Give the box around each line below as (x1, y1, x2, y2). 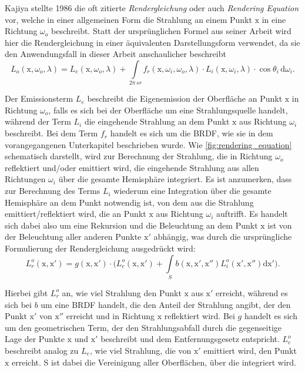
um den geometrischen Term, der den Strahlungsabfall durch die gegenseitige (5, 321, 281, 333)
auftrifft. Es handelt (216, 207, 288, 220)
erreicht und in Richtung (66, 310, 155, 322)
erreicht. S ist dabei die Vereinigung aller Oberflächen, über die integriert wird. (12, 356, 296, 368)
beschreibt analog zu (5, 344, 79, 356)
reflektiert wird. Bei (164, 310, 235, 322)
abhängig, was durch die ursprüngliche (153, 230, 292, 243)
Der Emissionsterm (5, 92, 73, 105)
